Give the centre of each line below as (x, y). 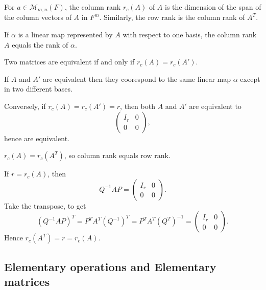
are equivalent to (215, 106)
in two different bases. (38, 89)
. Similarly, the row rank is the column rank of (172, 17)
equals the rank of (40, 44)
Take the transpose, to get (45, 205)
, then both (138, 106)
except (250, 79)
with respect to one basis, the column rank (190, 35)
